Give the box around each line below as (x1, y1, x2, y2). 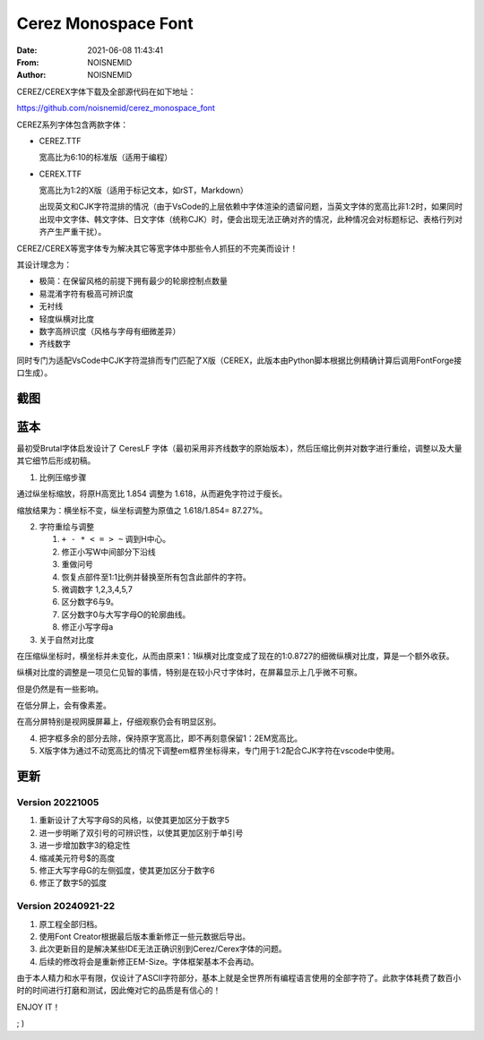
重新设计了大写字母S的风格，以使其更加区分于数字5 (39, 815, 230, 826)
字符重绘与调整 (39, 521, 94, 532)
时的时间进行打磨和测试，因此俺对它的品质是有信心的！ (16, 985, 221, 996)
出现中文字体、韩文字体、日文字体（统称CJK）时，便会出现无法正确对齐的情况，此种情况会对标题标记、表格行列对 (39, 213, 463, 224)
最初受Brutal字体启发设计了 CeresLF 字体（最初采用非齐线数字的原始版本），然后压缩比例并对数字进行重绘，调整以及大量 (16, 443, 462, 454)
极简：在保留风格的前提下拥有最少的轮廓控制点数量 (39, 276, 228, 287)
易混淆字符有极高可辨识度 (39, 288, 134, 299)
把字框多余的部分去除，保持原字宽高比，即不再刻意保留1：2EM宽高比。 (39, 733, 303, 743)
